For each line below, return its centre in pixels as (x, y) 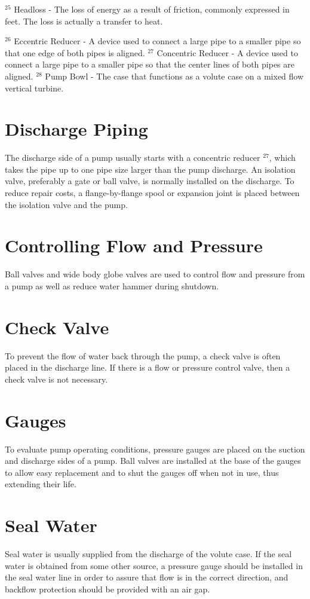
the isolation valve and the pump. (66, 204)
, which (282, 158)
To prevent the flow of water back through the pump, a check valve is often (143, 355)
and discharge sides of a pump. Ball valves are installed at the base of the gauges (153, 461)
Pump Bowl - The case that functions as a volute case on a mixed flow (174, 76)
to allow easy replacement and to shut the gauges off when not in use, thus (142, 472)
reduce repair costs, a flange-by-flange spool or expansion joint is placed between (152, 193)
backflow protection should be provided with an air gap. (108, 589)
